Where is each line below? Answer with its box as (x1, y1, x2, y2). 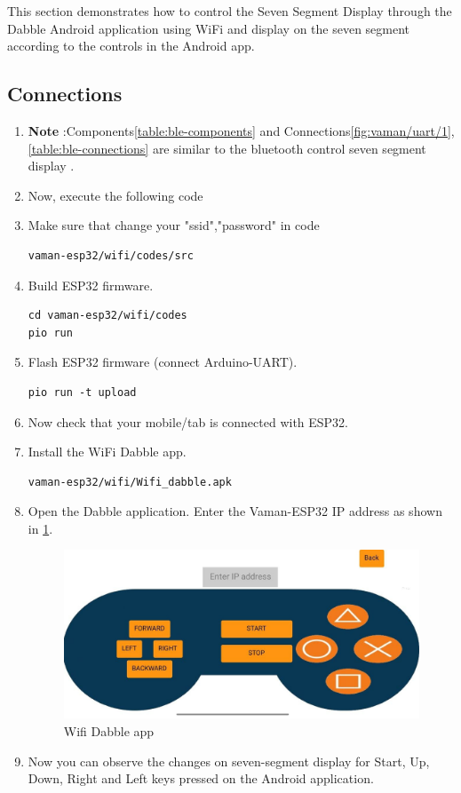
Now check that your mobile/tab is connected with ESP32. (28, 412, 349, 431)
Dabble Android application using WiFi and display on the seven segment (7, 19, 410, 37)
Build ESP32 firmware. (28, 275, 154, 294)
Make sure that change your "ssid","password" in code (28, 216, 320, 234)
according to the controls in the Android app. (7, 36, 255, 55)
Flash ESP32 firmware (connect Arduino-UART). (28, 353, 298, 371)
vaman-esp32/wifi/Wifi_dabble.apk (28, 475, 232, 488)
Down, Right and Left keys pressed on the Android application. (28, 769, 374, 788)
